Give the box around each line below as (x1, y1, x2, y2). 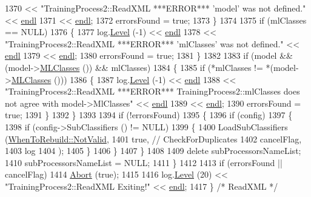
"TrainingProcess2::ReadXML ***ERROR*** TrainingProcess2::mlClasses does (5, 85, 300, 98)
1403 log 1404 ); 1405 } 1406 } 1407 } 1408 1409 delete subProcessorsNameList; (5, 144, 301, 157)
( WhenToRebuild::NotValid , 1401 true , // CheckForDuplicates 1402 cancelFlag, (5, 132, 302, 145)
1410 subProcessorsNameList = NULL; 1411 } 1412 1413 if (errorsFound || (5, 156, 283, 169)
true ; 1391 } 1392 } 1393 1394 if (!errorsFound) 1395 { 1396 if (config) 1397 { (5, 109, 293, 121)
